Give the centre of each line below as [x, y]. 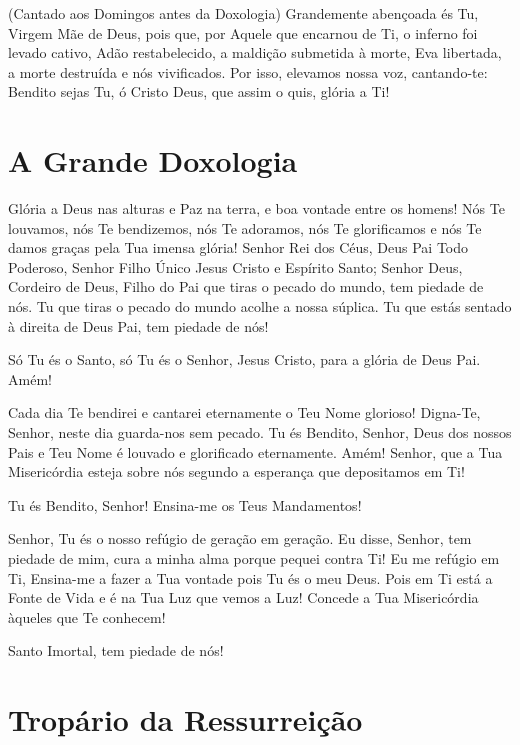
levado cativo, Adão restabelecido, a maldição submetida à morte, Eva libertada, [255, 52]
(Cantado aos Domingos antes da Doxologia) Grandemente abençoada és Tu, [243, 13]
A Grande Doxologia [153, 160]
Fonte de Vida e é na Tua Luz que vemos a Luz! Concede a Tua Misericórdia [243, 597]
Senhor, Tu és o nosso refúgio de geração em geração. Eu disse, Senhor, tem [240, 538]
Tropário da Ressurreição [185, 719]
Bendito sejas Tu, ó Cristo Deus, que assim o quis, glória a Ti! [199, 91]
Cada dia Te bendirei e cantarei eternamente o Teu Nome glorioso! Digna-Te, [244, 412]
